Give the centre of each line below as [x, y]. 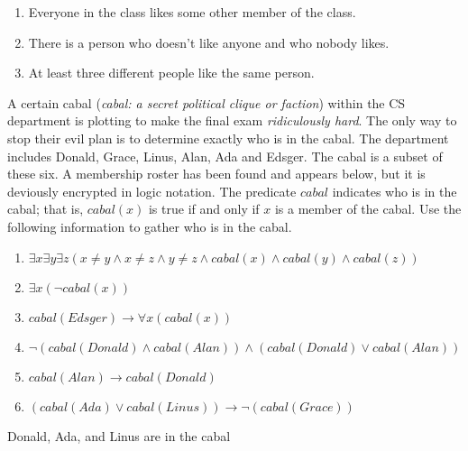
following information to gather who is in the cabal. [150, 226]
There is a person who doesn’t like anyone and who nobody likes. [209, 42]
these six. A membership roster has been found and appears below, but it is [216, 174]
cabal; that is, [46, 209]
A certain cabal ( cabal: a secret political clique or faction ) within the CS [206, 102]
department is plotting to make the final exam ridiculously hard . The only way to [232, 120]
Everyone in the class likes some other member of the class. [192, 12]
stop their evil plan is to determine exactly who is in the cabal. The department [228, 138]
